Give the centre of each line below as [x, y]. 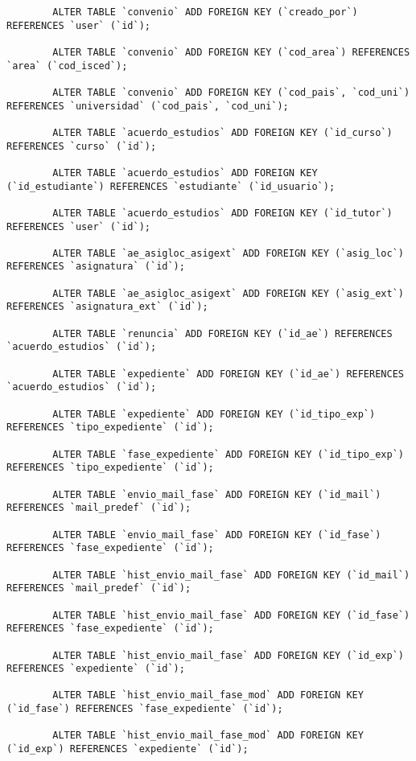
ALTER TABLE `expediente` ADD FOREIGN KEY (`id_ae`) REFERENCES [228, 374]
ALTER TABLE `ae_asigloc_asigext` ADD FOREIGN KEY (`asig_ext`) [228, 293]
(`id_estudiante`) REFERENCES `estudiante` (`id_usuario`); [171, 186]
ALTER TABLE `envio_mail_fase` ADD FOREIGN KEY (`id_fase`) [217, 535]
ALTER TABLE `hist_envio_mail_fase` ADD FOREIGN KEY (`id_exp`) [228, 655]
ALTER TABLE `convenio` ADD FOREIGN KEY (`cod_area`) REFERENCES [231, 52]
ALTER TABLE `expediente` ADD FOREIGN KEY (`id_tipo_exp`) [214, 414]
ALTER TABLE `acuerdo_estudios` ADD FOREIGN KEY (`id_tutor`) [222, 213]
